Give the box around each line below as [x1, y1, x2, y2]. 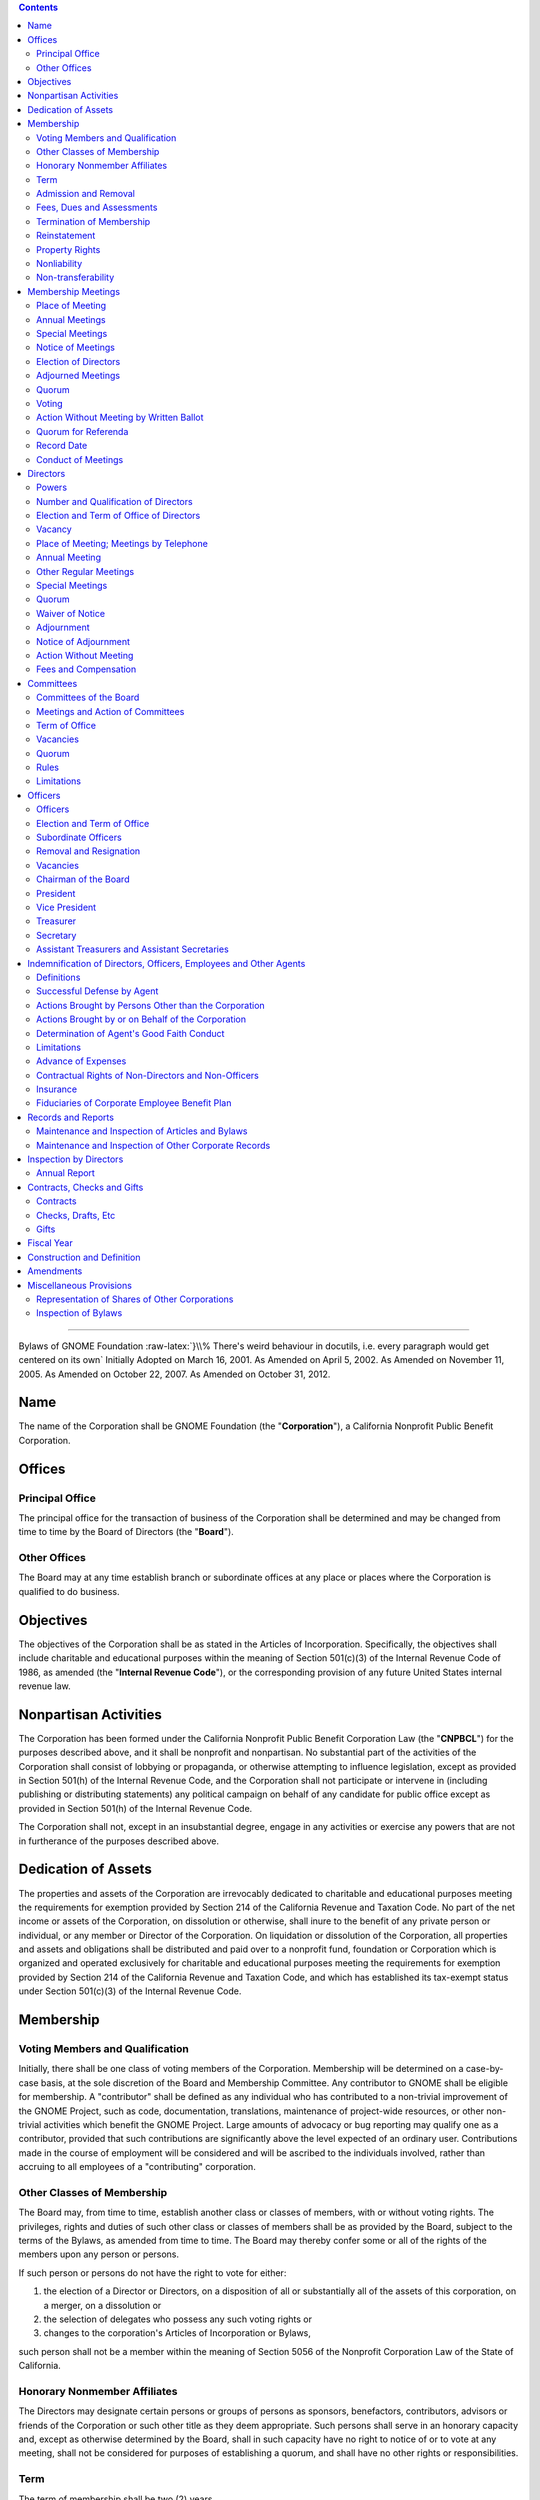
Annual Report [36, 1167, 95, 1179]
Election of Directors [36, 355, 121, 367]
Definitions [36, 971, 81, 983]
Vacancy [36, 523, 72, 535]
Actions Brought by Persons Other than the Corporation [36, 999, 265, 1011]
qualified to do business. [18, 1585, 120, 1597]
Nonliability [36, 258, 83, 270]
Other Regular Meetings [36, 565, 135, 577]
